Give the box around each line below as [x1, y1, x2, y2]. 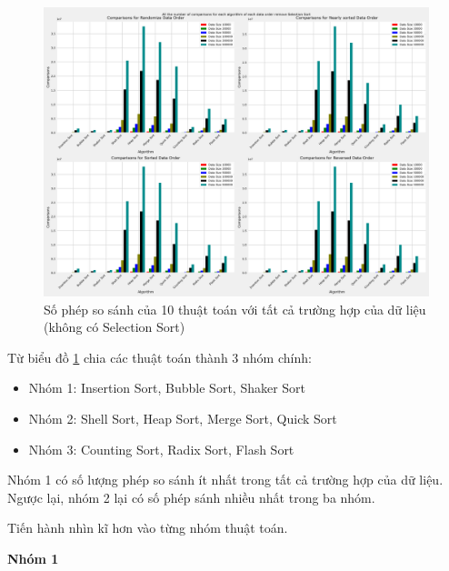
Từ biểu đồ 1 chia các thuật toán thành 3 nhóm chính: [7, 347, 312, 366]
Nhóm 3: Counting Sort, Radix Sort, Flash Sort [28, 439, 294, 458]
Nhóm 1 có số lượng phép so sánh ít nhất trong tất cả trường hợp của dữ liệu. [7, 470, 444, 489]
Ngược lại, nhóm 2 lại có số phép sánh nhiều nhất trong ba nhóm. [7, 487, 375, 506]
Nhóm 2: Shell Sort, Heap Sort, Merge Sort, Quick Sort [28, 408, 337, 427]
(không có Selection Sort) [44, 317, 185, 336]
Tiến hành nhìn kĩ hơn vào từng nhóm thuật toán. [7, 518, 288, 537]
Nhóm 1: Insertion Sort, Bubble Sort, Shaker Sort [28, 378, 306, 397]
